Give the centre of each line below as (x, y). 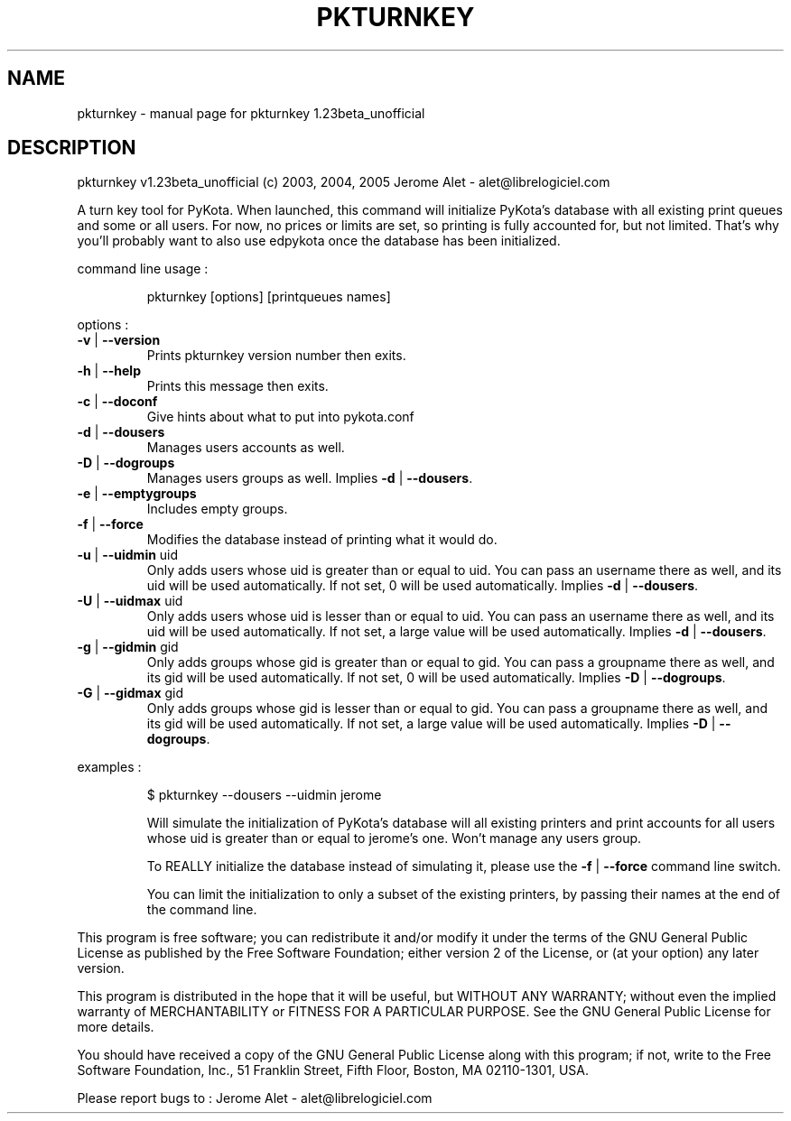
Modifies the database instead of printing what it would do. (322, 540)
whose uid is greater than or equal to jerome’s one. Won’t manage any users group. (394, 838)
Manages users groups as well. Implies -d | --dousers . (310, 478)
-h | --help (109, 371)
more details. (116, 1027)
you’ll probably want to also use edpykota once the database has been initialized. (319, 241)
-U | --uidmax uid (130, 601)
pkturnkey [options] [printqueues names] (269, 297)
